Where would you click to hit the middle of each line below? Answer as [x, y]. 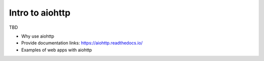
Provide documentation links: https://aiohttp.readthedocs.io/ [82, 43]
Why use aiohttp [38, 36]
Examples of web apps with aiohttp [57, 50]
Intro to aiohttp [40, 13]
